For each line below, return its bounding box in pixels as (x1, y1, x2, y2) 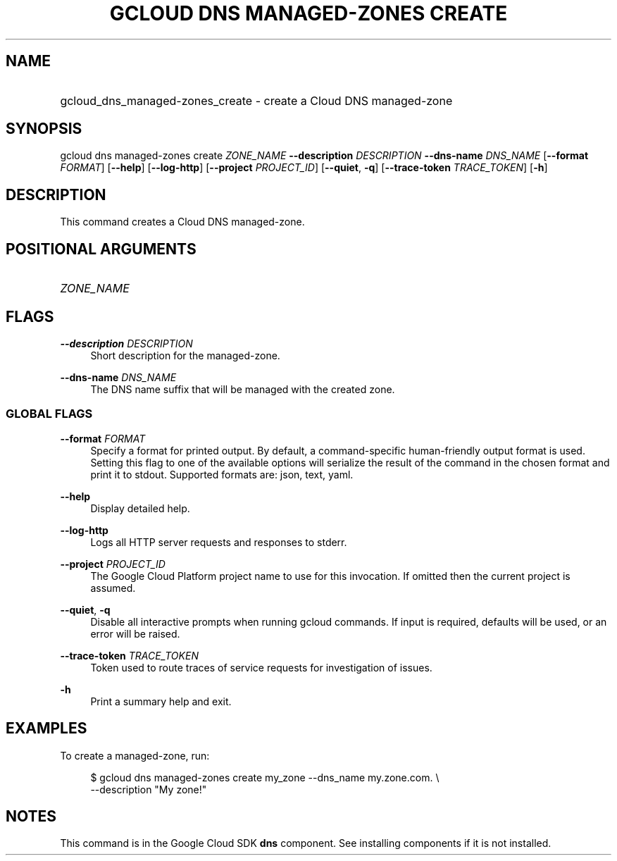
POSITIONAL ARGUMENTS (6, 240, 197, 258)
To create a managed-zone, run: (60, 749, 210, 762)
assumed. (90, 581, 136, 594)
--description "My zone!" (90, 783, 207, 795)
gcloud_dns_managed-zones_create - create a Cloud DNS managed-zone (60, 93, 453, 108)
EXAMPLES (6, 719, 87, 738)
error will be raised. (90, 627, 180, 640)
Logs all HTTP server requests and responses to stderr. (90, 535, 347, 548)
